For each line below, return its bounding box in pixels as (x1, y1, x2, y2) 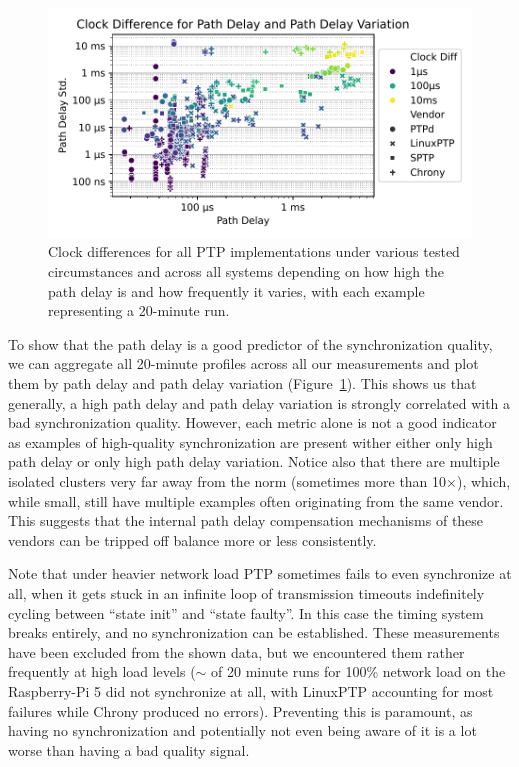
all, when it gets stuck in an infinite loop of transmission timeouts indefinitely (8, 582, 485, 603)
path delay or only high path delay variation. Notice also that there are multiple (8, 451, 500, 472)
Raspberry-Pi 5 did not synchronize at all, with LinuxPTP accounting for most (8, 680, 494, 701)
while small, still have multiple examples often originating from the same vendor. (8, 490, 504, 511)
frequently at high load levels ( (8, 661, 196, 682)
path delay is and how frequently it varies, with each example (48, 280, 425, 301)
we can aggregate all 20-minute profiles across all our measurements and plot (8, 353, 479, 374)
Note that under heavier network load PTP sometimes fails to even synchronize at (8, 563, 512, 584)
